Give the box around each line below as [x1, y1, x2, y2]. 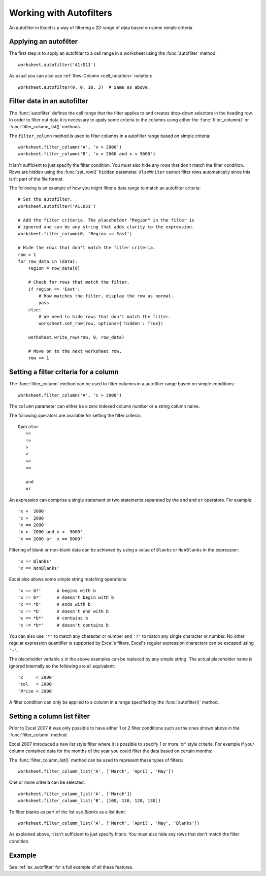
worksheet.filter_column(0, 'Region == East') [18, 231, 133, 237]
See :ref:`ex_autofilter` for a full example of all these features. [9, 864, 133, 870]
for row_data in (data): [18, 258, 78, 264]
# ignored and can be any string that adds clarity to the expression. [18, 224, 195, 229]
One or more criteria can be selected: [9, 779, 85, 785]
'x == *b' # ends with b [18, 602, 91, 607]
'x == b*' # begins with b [18, 587, 96, 593]
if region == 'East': [28, 286, 81, 292]
